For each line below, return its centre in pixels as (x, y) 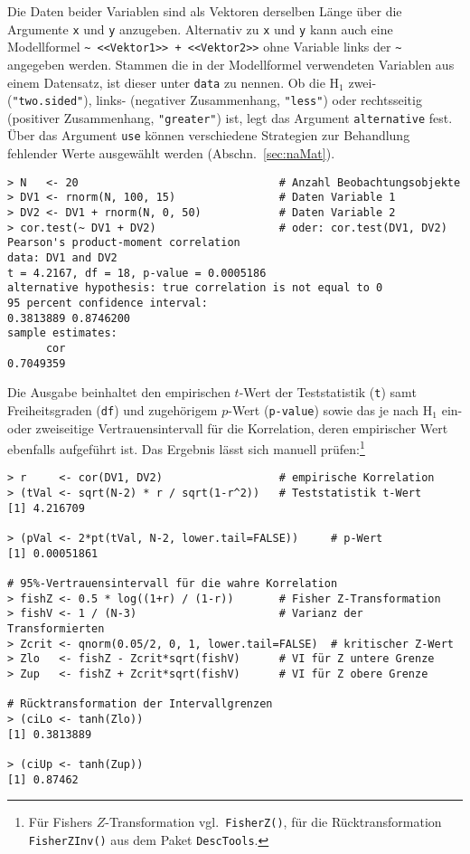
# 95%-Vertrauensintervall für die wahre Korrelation (173, 584)
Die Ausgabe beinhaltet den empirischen (119, 392)
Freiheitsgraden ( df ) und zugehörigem (113, 409)
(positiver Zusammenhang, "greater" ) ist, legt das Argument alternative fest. (230, 117)
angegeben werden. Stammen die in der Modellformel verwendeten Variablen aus (231, 64)
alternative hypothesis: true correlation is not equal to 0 (195, 288)
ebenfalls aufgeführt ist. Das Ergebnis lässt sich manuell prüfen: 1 (186, 447)
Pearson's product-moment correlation (124, 243)
